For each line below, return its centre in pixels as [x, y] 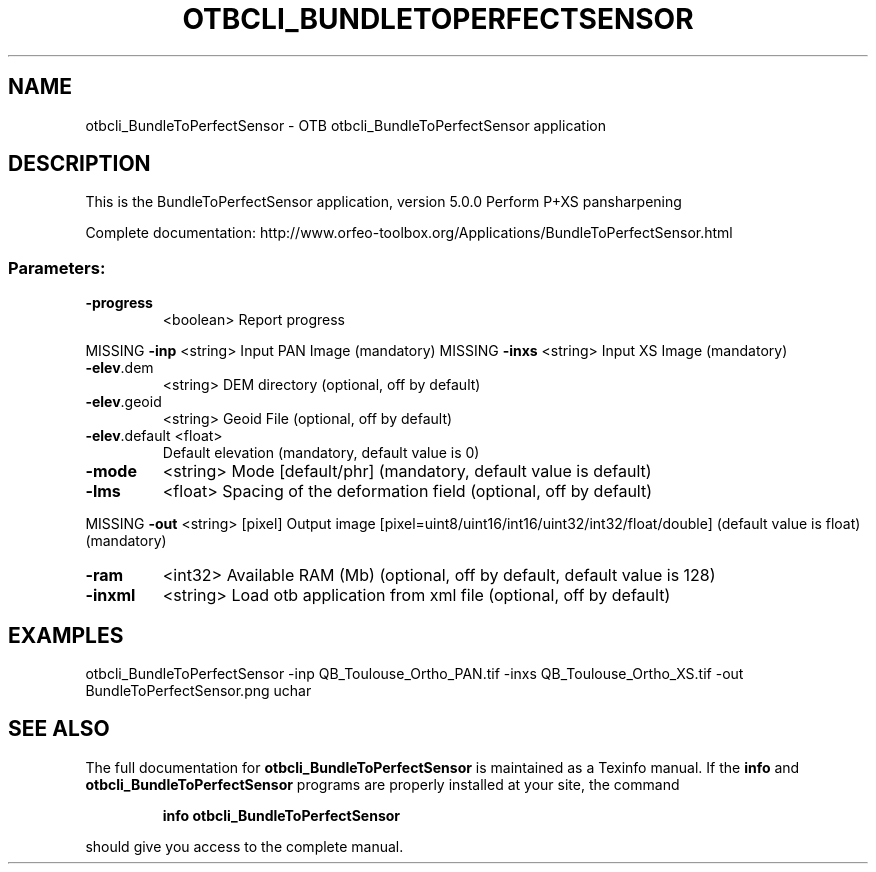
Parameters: [57, 267]
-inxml [110, 595]
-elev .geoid [123, 402]
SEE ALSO [59, 729]
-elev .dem [119, 368]
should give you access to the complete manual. [244, 846]
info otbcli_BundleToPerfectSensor [281, 815]
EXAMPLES [66, 635]
